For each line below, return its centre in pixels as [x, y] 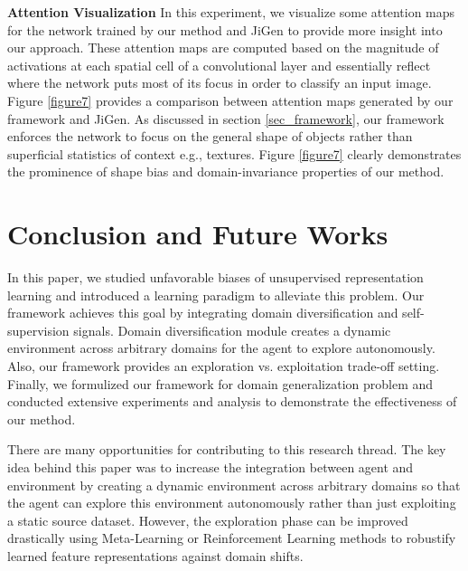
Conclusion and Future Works [198, 234]
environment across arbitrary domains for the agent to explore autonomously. [221, 348]
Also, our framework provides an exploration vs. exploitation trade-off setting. [224, 366]
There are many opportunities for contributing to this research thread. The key [227, 449]
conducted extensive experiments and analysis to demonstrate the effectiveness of [232, 401]
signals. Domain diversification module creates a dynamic [232, 330]
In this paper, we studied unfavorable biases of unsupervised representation [215, 277]
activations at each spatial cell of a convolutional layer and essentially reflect [219, 65]
